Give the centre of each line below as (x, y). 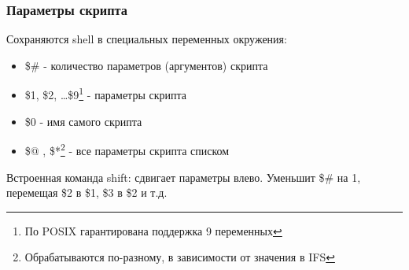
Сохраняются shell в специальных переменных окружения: (147, 39)
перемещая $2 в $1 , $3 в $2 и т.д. (87, 192)
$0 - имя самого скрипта (83, 121)
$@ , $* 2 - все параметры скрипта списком (127, 149)
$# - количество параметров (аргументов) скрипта (146, 65)
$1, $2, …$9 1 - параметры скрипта (105, 94)
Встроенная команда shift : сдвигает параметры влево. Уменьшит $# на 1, (184, 177)
